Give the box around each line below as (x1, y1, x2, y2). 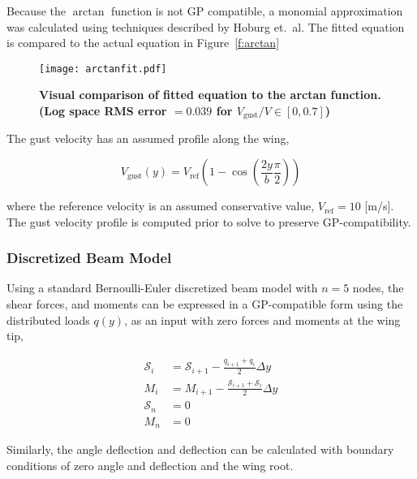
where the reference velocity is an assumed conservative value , (6, 197, 315, 214)
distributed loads (6, 311, 90, 328)
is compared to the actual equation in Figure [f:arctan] (6, 34, 280, 51)
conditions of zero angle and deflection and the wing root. (6, 456, 294, 473)
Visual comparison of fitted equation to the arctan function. (39, 86, 381, 103)
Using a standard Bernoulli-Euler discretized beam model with (6, 279, 318, 296)
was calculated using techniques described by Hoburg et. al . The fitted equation (6, 18, 405, 35)
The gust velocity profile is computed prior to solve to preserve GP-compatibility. (6, 213, 411, 230)
